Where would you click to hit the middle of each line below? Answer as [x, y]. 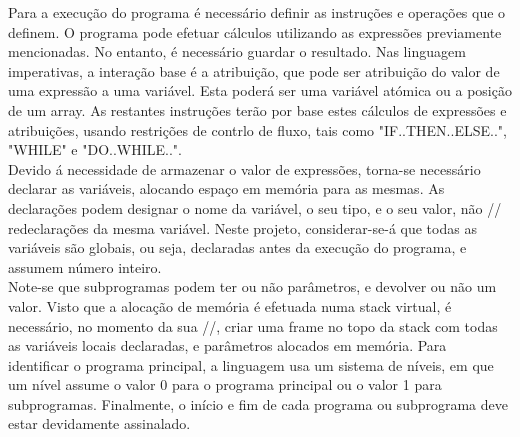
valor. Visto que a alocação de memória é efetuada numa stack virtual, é [230, 305]
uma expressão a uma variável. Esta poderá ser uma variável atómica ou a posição [260, 90]
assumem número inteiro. [85, 266]
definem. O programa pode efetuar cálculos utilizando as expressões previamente [255, 31]
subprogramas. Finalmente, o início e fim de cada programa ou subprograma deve [258, 403]
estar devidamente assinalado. [99, 423]
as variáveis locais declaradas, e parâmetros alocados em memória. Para [227, 345]
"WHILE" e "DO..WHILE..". [95, 149]
